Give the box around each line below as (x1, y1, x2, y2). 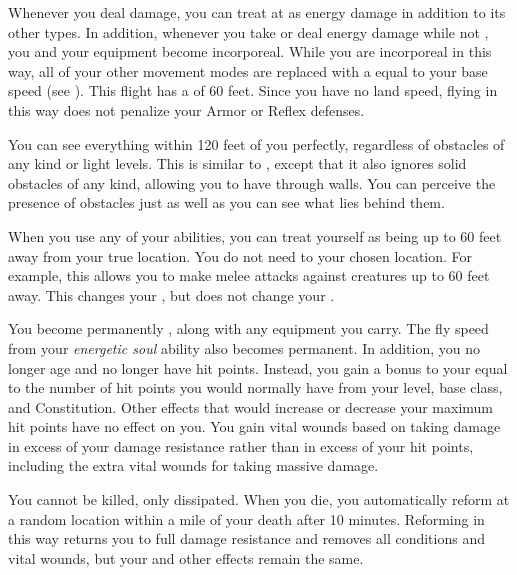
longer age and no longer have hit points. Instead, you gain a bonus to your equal (8, 357, 508, 378)
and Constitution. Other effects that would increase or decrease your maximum (8, 396, 494, 417)
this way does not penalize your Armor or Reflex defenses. (8, 99, 365, 120)
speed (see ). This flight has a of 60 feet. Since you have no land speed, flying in (8, 80, 498, 101)
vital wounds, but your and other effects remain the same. (8, 547, 364, 568)
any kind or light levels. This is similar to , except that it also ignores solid (8, 153, 467, 174)
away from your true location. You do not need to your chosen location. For (8, 245, 473, 266)
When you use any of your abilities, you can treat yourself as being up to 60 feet (8, 225, 502, 246)
